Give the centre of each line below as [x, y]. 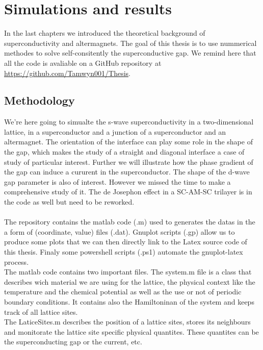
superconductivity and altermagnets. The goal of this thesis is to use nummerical [130, 43]
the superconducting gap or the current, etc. [73, 342]
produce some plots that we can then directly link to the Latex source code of [126, 242]
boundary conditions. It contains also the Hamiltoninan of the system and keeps [129, 301]
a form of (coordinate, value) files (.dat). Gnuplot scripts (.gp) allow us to [120, 231]
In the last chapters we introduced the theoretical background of [105, 33]
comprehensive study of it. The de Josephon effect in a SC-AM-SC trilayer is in [128, 192]
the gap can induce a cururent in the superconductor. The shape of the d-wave [127, 172]
